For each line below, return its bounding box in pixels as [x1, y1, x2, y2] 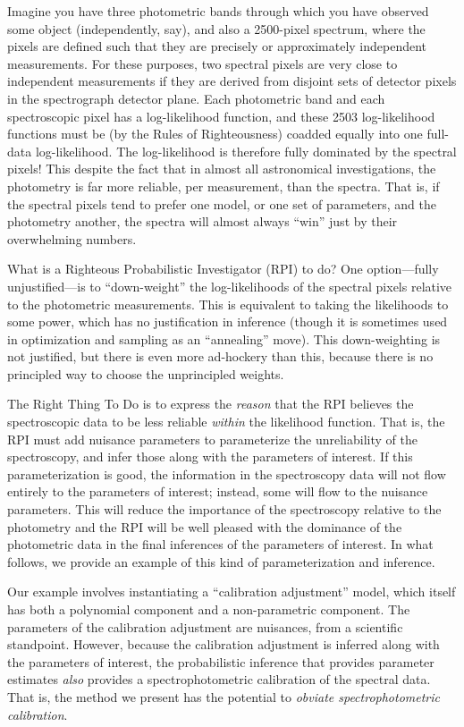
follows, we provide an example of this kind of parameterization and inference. [7, 552, 435, 571]
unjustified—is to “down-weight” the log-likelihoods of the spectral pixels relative [7, 276, 452, 295]
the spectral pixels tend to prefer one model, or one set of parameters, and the [7, 194, 437, 213]
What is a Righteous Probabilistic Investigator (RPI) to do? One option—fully [7, 259, 439, 278]
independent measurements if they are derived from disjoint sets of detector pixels [7, 72, 457, 90]
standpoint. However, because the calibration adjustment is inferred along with [7, 635, 440, 654]
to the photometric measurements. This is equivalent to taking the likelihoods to [7, 294, 449, 313]
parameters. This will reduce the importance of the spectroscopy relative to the [7, 500, 442, 519]
